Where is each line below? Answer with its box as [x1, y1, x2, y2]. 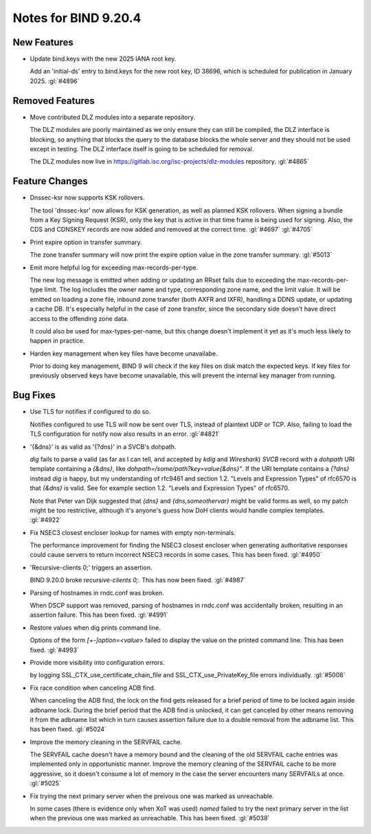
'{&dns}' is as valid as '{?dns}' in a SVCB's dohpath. [30, 442, 177, 450]
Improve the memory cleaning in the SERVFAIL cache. [30, 738, 182, 746]
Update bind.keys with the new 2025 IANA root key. [30, 55, 177, 63]
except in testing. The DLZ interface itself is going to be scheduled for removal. [30, 144, 254, 153]
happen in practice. [30, 337, 85, 345]
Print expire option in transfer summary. [30, 238, 142, 246]
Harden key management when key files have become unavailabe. [30, 349, 218, 358]
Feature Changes [12, 175, 89, 187]
